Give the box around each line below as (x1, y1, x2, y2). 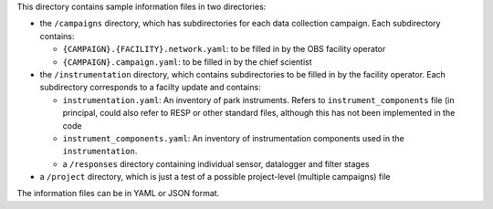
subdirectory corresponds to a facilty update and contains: (39, 82, 261, 93)
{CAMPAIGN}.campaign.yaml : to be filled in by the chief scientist (62, 56, 312, 68)
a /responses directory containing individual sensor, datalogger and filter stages (62, 158, 370, 169)
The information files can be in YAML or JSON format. (16, 188, 220, 199)
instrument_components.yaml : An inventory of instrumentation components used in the (62, 132, 405, 143)
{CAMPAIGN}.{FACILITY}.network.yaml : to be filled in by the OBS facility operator (62, 44, 386, 55)
